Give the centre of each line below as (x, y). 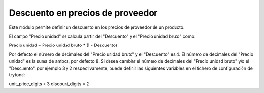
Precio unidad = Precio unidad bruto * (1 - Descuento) (63, 45)
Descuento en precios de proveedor (83, 13)
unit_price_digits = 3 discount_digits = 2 (49, 84)
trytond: (17, 75)
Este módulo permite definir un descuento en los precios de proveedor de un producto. (97, 27)
